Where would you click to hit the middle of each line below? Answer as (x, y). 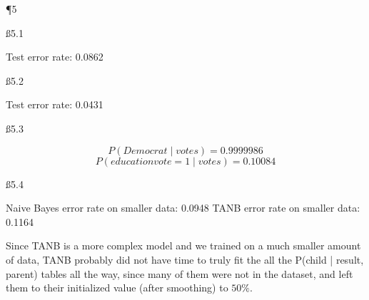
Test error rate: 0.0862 (55, 57)
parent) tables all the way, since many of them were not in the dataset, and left (180, 273)
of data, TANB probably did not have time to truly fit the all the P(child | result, (185, 259)
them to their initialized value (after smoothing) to (117, 288)
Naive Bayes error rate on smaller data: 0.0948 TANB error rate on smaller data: (183, 208)
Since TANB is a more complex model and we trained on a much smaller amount (183, 245)
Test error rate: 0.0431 (55, 104)
